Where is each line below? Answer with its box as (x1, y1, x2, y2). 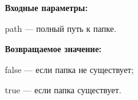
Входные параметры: (5, 1, 88, 13)
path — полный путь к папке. (5, 21, 117, 34)
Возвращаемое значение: (5, 42, 102, 55)
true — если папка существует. (5, 83, 122, 96)
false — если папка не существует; (5, 63, 134, 75)
